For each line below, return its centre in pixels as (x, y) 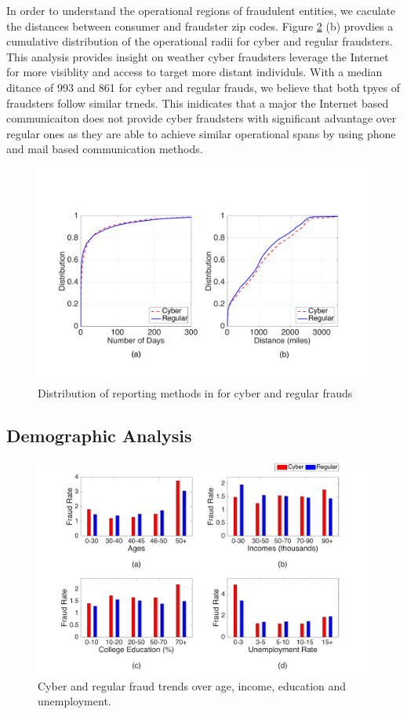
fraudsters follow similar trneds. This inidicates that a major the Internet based (198, 103)
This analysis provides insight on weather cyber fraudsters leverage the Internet (198, 56)
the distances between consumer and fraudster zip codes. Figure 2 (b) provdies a (200, 26)
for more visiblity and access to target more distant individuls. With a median (194, 72)
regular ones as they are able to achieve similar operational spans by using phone (201, 133)
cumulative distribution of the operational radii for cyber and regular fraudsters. (200, 41)
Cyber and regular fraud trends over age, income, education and (192, 685)
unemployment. (74, 701)
